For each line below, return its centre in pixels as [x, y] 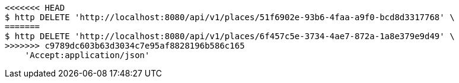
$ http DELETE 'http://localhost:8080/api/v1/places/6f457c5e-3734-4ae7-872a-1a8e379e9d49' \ [230, 36]
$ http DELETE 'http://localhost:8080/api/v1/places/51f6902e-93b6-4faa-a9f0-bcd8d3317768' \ [230, 17]
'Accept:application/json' [87, 55]
